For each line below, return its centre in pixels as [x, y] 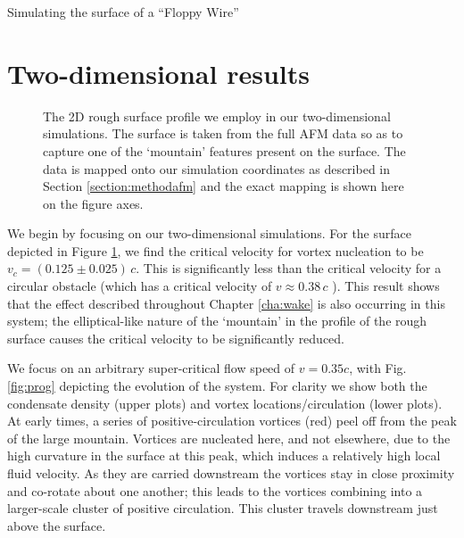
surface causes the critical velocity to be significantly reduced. [176, 338]
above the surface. [57, 525]
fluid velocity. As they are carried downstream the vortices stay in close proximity [231, 473]
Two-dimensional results [158, 73]
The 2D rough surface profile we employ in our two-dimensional [217, 116]
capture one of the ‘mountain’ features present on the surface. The [224, 150]
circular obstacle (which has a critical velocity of [140, 286]
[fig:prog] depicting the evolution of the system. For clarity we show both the [217, 386]
